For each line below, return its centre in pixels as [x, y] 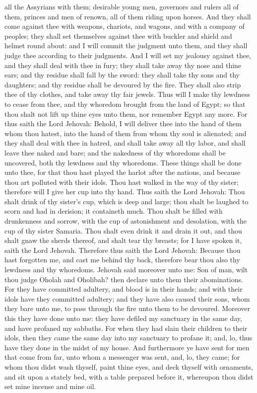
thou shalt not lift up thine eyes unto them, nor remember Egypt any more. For [126, 114]
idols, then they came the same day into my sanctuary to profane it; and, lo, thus [128, 338]
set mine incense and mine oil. [50, 386]
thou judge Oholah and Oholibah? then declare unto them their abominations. [124, 279]
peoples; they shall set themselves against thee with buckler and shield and [118, 36]
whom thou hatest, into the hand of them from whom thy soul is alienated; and [126, 133]
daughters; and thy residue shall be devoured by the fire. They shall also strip [123, 84]
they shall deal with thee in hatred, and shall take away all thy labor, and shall [125, 143]
